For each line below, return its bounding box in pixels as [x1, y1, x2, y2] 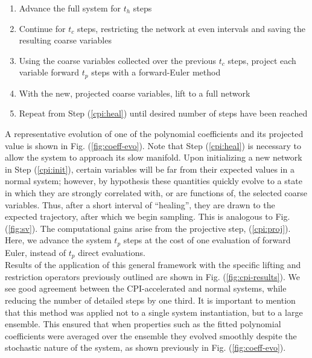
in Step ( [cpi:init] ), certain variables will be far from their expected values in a [5, 162, 294, 175]
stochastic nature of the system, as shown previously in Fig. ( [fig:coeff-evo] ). [5, 341, 286, 354]
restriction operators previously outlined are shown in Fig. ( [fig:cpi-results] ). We [5, 270, 301, 283]
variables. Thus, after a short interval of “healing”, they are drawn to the [5, 198, 275, 211]
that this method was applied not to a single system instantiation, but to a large [5, 305, 303, 318]
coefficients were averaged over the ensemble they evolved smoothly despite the [5, 329, 297, 342]
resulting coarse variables [19, 34, 112, 46]
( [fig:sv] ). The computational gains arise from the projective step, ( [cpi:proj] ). [5, 222, 291, 234]
